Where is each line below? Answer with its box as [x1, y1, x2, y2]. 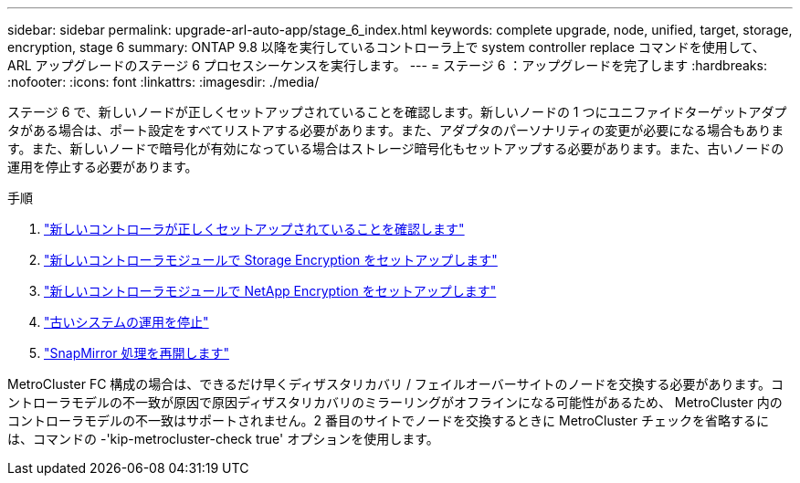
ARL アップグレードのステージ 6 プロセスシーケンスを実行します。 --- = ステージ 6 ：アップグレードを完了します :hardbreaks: [7, 58, 767, 73]
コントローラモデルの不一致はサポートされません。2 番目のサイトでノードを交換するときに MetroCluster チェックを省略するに [7, 413, 769, 428]
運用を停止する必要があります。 [7, 159, 198, 174]
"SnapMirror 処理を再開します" [44, 345, 229, 361]
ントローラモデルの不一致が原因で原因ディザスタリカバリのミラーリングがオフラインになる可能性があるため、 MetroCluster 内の [7, 394, 783, 410]
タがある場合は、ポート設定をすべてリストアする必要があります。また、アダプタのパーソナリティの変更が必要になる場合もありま [7, 122, 784, 138]
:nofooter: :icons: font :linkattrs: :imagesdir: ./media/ [7, 74, 320, 89]
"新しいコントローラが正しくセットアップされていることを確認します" [44, 221, 465, 236]
